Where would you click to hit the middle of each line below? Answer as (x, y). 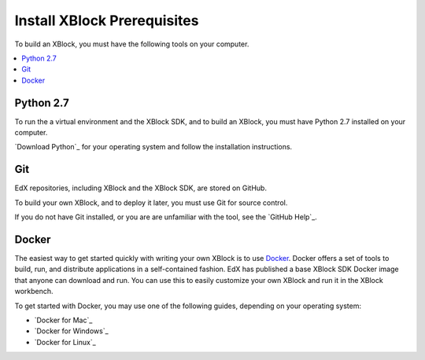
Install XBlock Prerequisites (107, 20)
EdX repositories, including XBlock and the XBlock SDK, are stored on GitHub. (141, 188)
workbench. (34, 292)
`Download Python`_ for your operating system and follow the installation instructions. (153, 147)
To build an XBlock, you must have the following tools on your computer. (132, 44)
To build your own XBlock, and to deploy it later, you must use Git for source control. (151, 202)
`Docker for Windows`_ (72, 331)
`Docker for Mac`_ (63, 320)
